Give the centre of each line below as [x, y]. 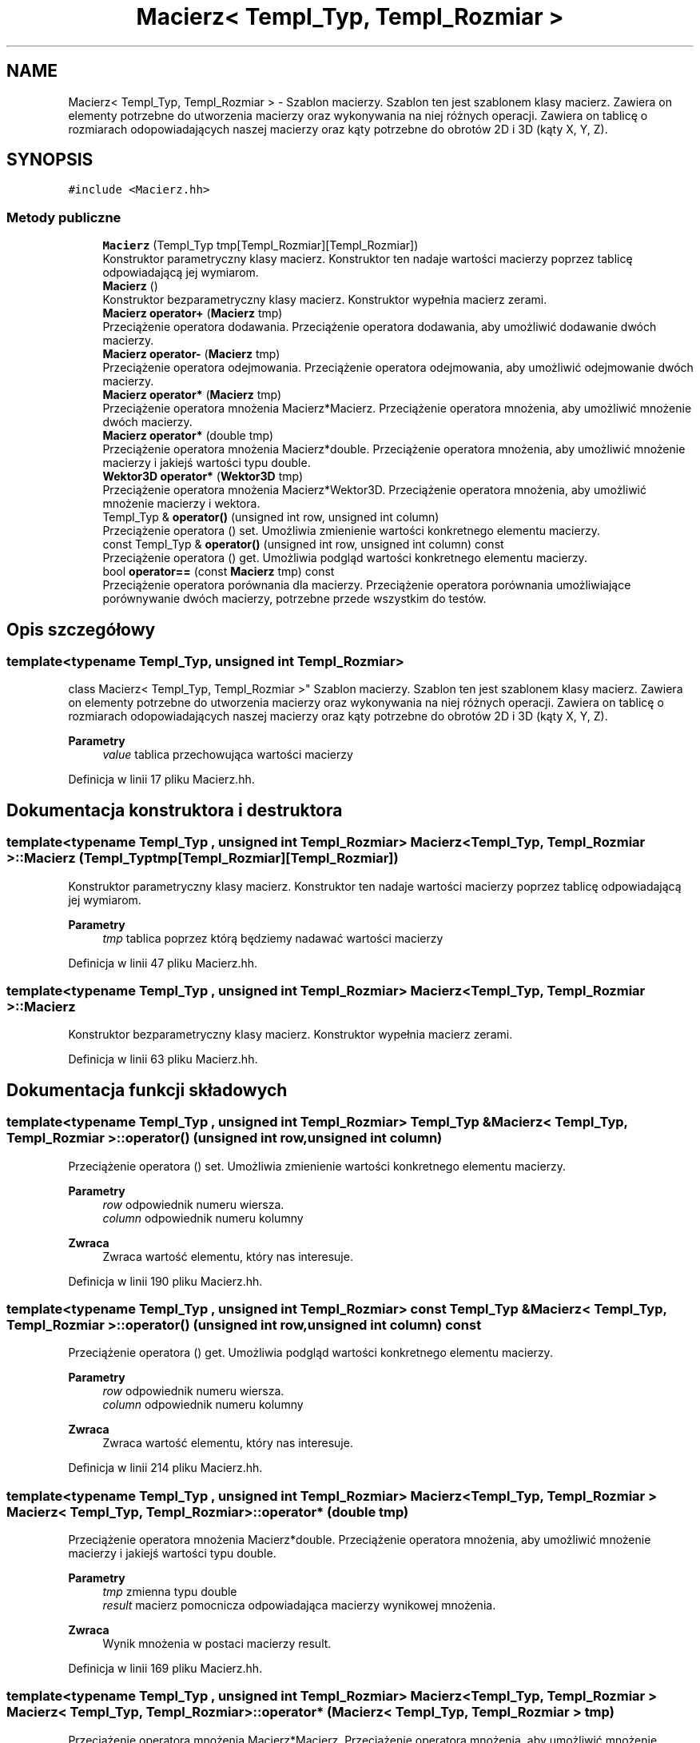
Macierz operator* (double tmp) [188, 436]
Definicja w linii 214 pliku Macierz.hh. [165, 1468]
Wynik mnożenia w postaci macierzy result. [217, 1644]
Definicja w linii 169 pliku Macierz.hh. [165, 1669]
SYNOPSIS [50, 160]
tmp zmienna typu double [170, 1592]
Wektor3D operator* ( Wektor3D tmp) [203, 477]
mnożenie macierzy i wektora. [181, 504]
